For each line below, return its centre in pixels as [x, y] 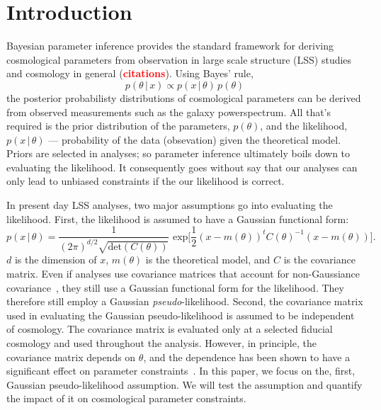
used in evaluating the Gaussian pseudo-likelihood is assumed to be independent [181, 315]
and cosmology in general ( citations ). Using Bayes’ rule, [130, 73]
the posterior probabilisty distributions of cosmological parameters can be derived [184, 97]
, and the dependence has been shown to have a [247, 357]
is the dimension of [56, 260]
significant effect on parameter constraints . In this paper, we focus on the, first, [181, 371]
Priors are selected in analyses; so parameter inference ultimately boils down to [178, 153]
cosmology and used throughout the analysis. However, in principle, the [161, 342]
